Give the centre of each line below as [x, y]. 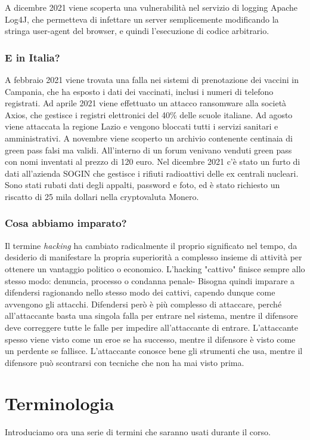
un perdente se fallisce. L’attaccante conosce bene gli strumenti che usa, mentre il [154, 351]
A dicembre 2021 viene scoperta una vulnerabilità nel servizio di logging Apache [151, 7]
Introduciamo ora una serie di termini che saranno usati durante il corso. [138, 432]
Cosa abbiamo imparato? [66, 223]
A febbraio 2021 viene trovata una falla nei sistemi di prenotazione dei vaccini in [152, 79]
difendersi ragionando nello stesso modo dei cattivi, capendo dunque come [140, 292]
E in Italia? [32, 57]
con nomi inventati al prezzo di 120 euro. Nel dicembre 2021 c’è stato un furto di [153, 161]
